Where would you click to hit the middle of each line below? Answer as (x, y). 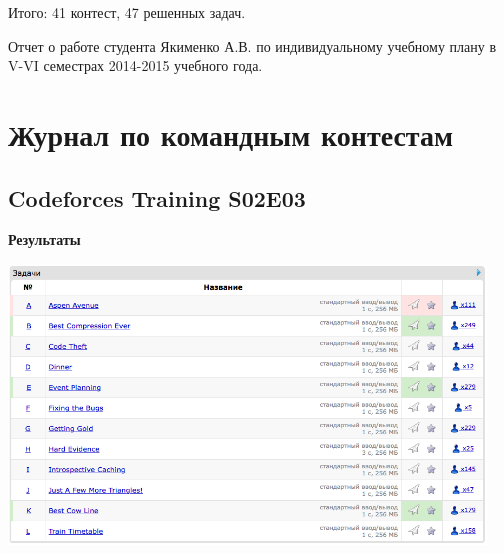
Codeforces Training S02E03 (157, 197)
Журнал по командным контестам (231, 133)
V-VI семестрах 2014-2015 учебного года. (135, 65)
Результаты (44, 239)
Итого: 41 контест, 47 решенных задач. (127, 12)
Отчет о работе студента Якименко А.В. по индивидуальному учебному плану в (252, 45)
